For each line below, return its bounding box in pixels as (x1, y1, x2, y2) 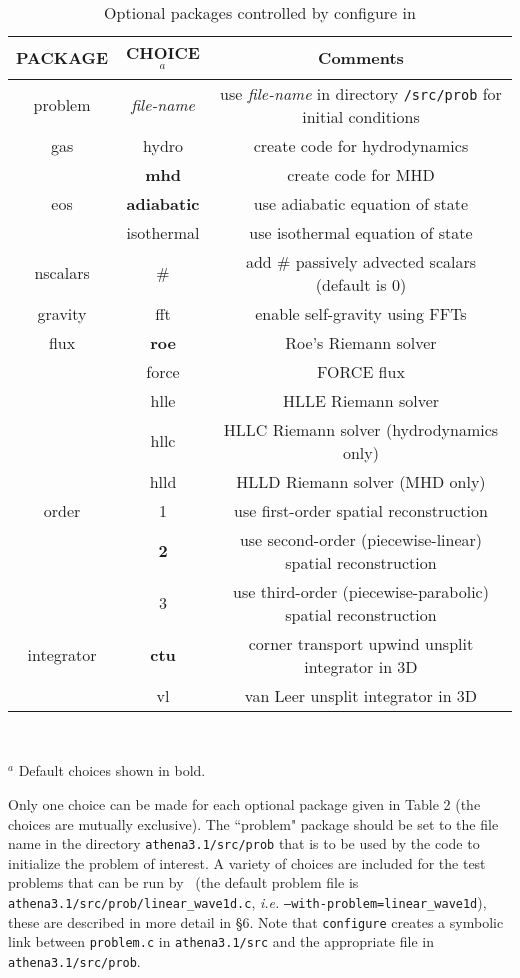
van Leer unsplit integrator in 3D (244, 683, 478, 707)
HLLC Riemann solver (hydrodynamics (223, 417, 499, 441)
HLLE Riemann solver (282, 388, 440, 412)
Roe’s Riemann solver (285, 330, 437, 354)
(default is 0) (315, 272, 407, 296)
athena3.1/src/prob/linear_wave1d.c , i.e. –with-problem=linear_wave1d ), (8, 892, 487, 913)
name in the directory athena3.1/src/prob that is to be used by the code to (8, 833, 480, 854)
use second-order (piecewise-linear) (239, 527, 483, 551)
